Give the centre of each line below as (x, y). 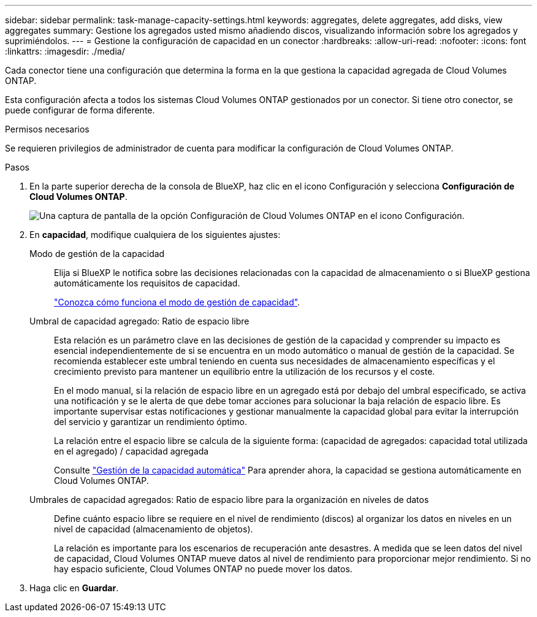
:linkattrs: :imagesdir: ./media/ (65, 51)
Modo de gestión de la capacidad (97, 254)
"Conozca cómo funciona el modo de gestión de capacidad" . (177, 302)
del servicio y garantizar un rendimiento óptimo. (150, 422)
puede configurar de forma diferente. (80, 110)
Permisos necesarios (47, 129)
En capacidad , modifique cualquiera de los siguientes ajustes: (155, 235)
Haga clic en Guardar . (74, 588)
